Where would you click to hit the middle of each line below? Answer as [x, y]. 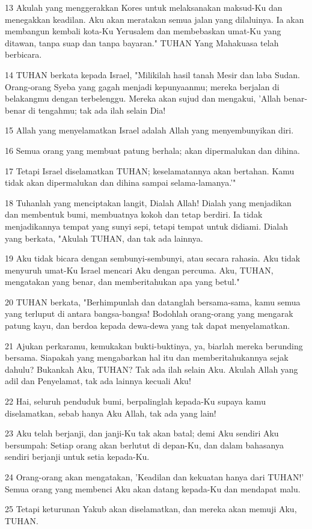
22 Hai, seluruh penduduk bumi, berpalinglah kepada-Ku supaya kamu [135, 401]
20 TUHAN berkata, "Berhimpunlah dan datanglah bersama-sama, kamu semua [153, 301]
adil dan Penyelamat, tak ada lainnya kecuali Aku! [98, 381]
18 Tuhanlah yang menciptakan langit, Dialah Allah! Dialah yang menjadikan [148, 202]
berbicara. [23, 54]
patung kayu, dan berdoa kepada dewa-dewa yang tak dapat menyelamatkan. [148, 326]
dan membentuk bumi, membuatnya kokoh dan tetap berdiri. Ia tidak [134, 214]
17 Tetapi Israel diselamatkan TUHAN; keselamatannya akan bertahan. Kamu [150, 170]
